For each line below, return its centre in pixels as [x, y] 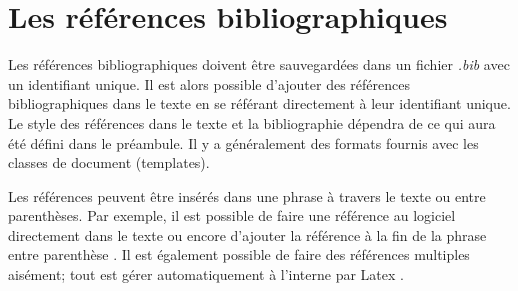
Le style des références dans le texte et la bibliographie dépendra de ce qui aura [252, 122]
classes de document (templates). [109, 162]
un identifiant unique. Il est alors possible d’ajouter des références [209, 83]
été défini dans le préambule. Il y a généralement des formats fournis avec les [243, 142]
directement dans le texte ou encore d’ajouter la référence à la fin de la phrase [247, 234]
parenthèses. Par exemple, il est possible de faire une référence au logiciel [232, 215]
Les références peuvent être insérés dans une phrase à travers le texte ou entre [247, 195]
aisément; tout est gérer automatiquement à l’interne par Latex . [206, 274]
